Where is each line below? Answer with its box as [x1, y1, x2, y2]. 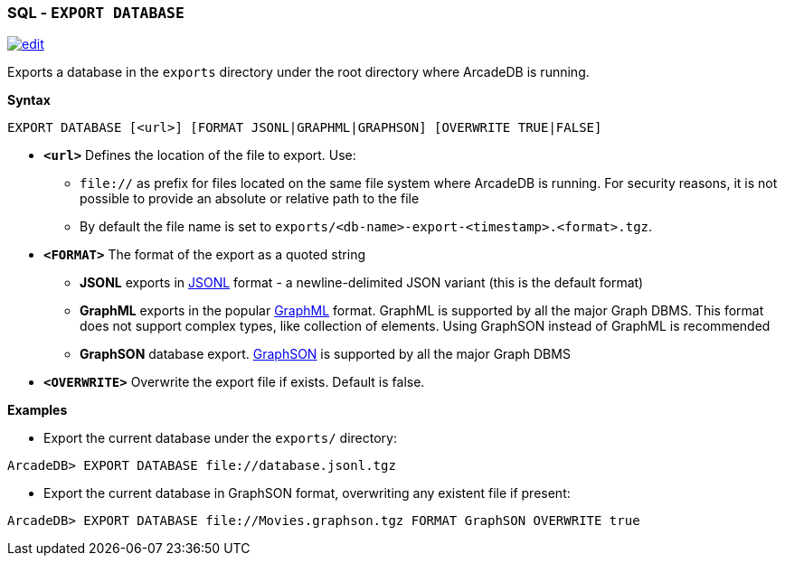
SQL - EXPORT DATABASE [7, 4, 184, 22]
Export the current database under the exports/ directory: [43, 430, 397, 446]
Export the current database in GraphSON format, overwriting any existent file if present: [43, 485, 571, 502]
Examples [7, 402, 68, 418]
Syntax [7, 92, 51, 108]
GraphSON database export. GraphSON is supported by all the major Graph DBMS [80, 346, 571, 362]
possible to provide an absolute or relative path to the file [80, 191, 420, 207]
